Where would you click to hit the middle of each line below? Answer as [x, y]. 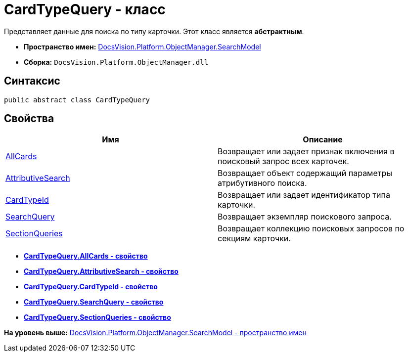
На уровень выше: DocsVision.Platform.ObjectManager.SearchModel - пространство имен [155, 333]
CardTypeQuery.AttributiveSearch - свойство [101, 271]
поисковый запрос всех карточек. [283, 161]
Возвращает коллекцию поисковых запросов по [311, 229]
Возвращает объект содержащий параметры [305, 173]
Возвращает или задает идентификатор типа [304, 195]
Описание [323, 140]
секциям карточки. [254, 239]
